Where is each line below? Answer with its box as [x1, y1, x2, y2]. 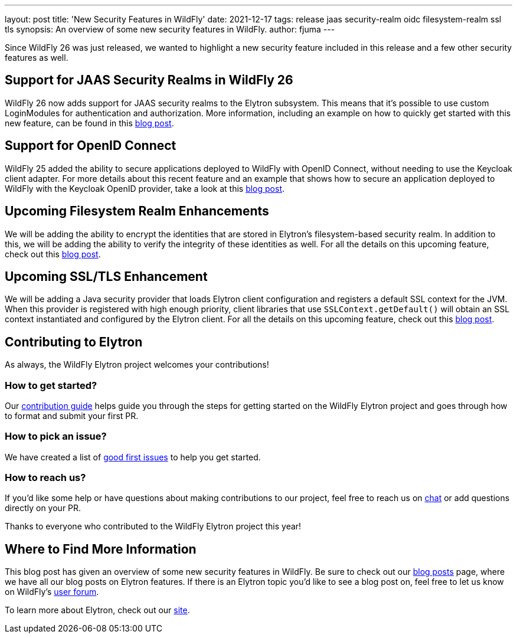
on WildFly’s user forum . [5, 587, 99, 597]
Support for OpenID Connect [5, 138, 176, 153]
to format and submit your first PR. [5, 410, 139, 421]
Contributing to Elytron [5, 334, 143, 349]
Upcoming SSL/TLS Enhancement [5, 269, 208, 284]
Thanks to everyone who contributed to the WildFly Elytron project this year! [5, 521, 302, 532]
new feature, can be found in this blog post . [5, 117, 174, 128]
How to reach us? [5, 472, 86, 484]
